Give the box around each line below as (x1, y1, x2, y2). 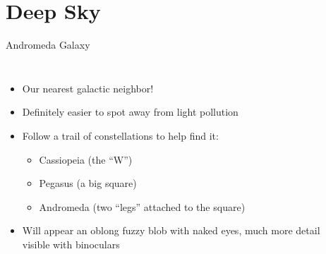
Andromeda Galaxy (6, 37, 90, 52)
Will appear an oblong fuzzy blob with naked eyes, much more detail (22, 223, 320, 238)
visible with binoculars (22, 236, 120, 251)
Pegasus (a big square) (39, 176, 137, 190)
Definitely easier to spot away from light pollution (22, 104, 239, 119)
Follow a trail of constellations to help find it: (22, 128, 219, 143)
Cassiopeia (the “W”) (39, 152, 133, 167)
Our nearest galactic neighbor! (22, 80, 154, 95)
